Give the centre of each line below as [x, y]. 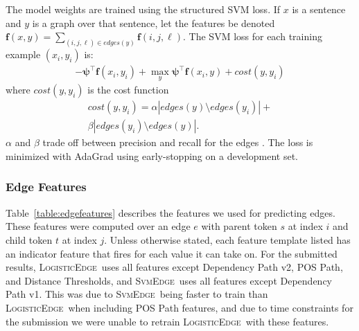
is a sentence [319, 9]
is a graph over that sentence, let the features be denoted [154, 23]
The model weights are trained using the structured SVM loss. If [143, 9]
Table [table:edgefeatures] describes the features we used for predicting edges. [170, 212]
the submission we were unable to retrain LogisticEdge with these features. [167, 321]
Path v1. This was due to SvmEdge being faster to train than [137, 294]
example [23, 54]
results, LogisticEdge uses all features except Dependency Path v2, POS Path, [174, 267]
